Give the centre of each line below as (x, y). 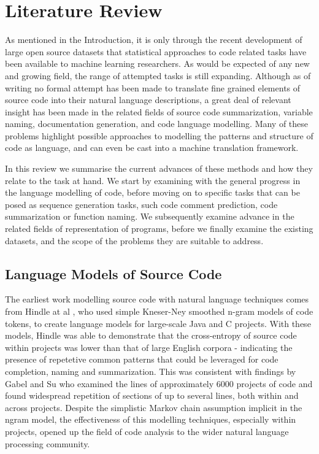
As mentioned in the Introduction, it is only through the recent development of (154, 40)
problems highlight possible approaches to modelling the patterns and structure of (159, 135)
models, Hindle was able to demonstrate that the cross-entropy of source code (151, 335)
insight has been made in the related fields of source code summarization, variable (159, 111)
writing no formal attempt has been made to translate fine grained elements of (153, 87)
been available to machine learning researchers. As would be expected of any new (157, 63)
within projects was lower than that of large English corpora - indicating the (149, 347)
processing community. (48, 443)
